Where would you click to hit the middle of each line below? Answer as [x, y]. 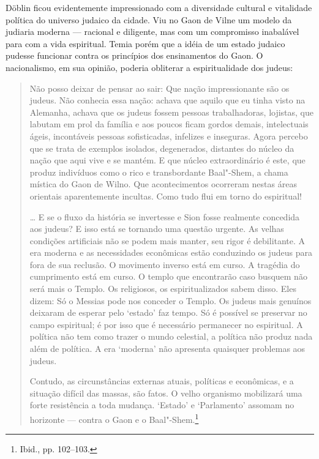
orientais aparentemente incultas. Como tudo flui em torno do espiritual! [166, 196]
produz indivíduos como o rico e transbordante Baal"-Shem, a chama [159, 172]
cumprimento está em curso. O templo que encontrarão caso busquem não [168, 276]
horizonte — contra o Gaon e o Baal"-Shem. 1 [114, 418]
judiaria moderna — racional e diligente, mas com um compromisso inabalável [152, 32]
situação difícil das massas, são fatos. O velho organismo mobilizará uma [166, 393]
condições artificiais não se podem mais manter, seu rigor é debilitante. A [167, 240]
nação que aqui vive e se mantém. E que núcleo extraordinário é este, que [167, 160]
